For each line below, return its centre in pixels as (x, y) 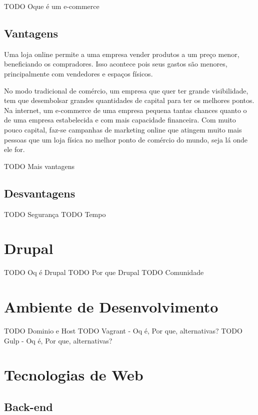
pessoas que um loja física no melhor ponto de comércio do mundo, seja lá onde (126, 139)
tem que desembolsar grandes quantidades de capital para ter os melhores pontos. (129, 100)
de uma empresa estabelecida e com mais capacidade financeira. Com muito (120, 120)
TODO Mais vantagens (39, 166)
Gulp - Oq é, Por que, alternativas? (58, 340)
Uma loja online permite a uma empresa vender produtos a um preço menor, (122, 54)
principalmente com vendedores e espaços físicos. (78, 73)
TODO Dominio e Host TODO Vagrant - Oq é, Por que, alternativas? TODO (123, 330)
